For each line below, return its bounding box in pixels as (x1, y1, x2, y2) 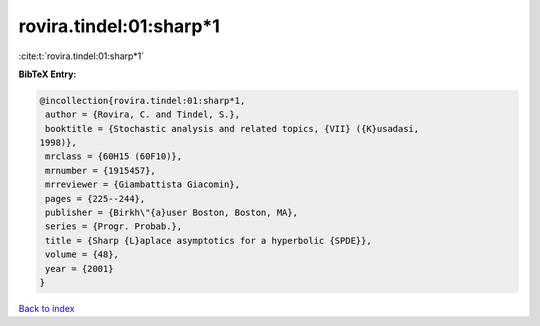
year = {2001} (45, 263, 114, 274)
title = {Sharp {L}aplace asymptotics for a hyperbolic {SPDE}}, (45, 235, 372, 246)
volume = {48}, (45, 249, 120, 260)
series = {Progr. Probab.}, (45, 221, 183, 232)
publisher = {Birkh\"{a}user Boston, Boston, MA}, (45, 207, 299, 219)
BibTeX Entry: (18, 68, 77, 80)
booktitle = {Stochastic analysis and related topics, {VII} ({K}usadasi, (45, 123, 420, 134)
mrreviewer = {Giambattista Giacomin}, (45, 179, 240, 190)
